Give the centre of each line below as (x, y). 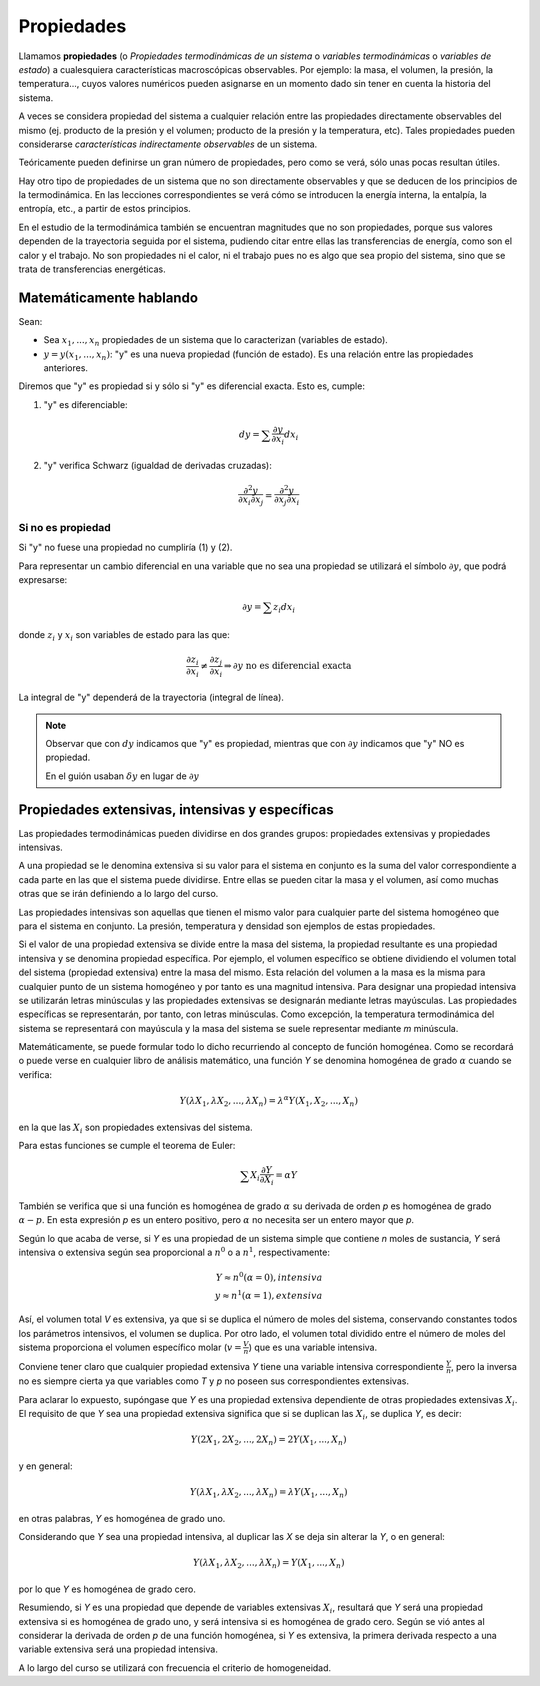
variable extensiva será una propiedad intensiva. (118, 1649)
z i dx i (284, 608)
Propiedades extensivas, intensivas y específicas (176, 809)
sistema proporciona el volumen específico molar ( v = (130, 1347)
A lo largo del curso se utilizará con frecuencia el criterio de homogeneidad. (175, 1667)
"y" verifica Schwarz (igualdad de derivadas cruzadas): (157, 465)
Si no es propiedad (65, 527)
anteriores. (66, 368)
